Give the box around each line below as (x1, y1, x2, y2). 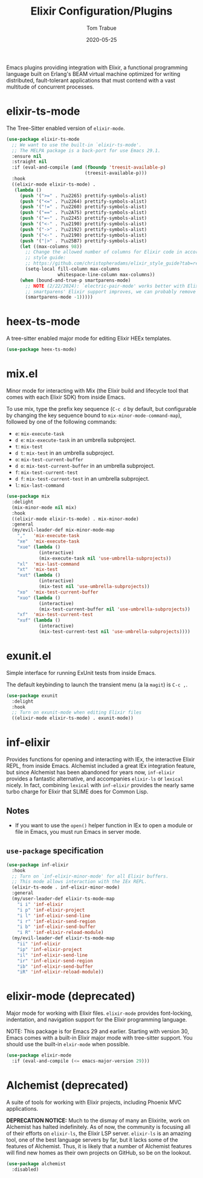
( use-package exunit (6, 692, 59, 699)
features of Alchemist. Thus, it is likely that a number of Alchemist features (6, 1142, 192, 1149)
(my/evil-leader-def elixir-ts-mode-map (11, 935, 115, 941)
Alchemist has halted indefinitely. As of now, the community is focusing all (6, 1123, 191, 1130)
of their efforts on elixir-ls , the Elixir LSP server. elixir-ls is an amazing (6, 1129, 192, 1137)
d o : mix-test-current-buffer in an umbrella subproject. (14, 462, 155, 469)
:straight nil (11, 159, 47, 165)
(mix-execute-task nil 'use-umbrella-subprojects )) (38, 555, 172, 561)
